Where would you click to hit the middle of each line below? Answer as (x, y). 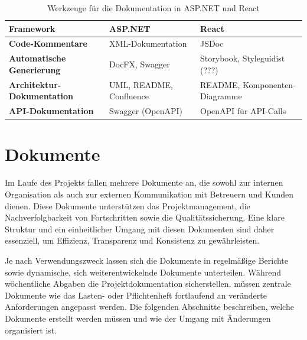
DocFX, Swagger (140, 64)
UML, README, (141, 84)
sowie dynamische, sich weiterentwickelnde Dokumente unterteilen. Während (143, 272)
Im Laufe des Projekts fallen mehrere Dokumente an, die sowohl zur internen (144, 182)
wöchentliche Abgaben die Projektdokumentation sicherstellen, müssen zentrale (148, 284)
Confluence (129, 96)
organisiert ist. (31, 330)
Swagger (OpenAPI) (146, 111)
